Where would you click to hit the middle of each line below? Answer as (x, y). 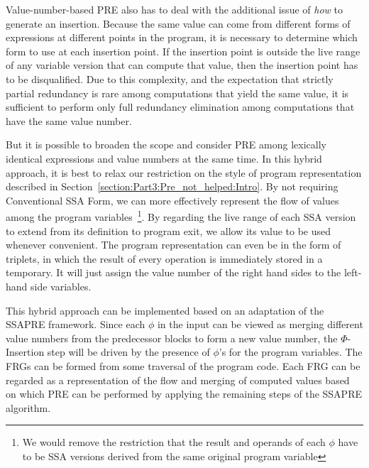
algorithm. (28, 407)
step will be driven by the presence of (128, 352)
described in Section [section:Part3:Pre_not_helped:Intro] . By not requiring (172, 186)
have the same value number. (69, 120)
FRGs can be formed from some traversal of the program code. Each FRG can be (183, 365)
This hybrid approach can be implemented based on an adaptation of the (165, 310)
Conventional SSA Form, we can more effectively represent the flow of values (172, 200)
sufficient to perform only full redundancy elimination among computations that (180, 107)
